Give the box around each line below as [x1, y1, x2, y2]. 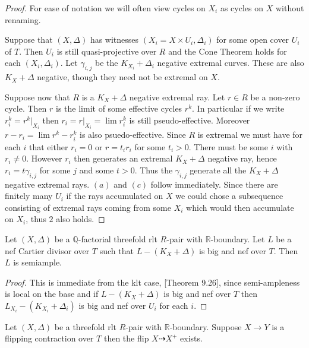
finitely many [5, 189, 53, 202]
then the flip [103, 332, 149, 344]
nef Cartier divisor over [5, 244, 90, 257]
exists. [180, 332, 203, 344]
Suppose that [5, 33, 53, 46]
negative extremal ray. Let [129, 90, 225, 103]
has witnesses [90, 33, 139, 46]
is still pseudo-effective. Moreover [129, 113, 250, 126]
